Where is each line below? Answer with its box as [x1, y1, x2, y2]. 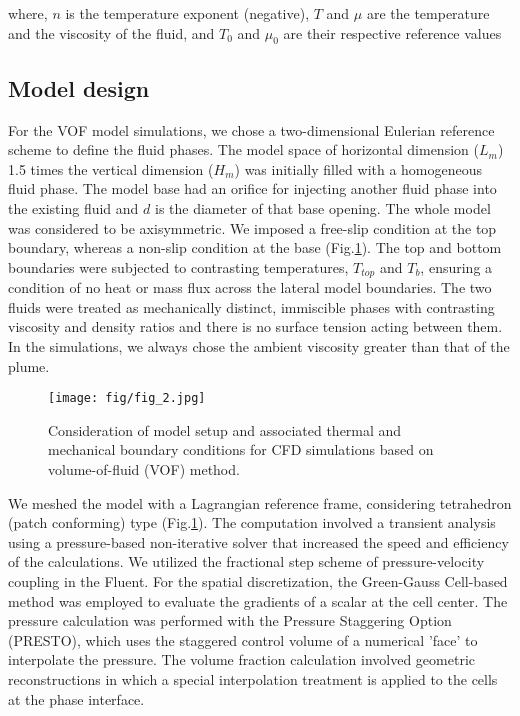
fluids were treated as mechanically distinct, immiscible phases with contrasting [8, 296, 495, 317]
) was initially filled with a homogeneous [234, 158, 483, 179]
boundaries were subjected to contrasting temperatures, [8, 256, 349, 277]
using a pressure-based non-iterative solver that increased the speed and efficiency [8, 531, 509, 552]
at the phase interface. [8, 688, 145, 709]
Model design [8, 72, 150, 103]
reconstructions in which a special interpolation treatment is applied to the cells [8, 668, 498, 689]
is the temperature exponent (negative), [65, 3, 310, 23]
